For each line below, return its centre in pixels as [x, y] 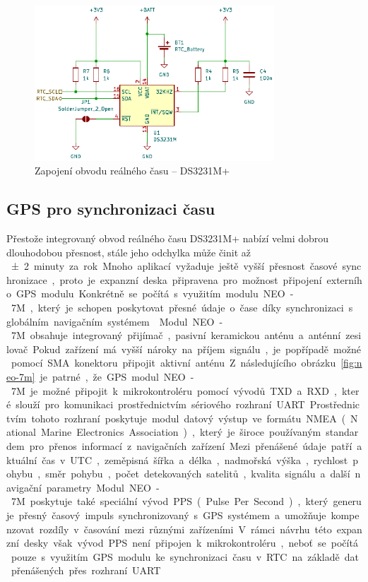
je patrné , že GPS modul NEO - [117, 377]
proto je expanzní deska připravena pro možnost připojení [191, 279]
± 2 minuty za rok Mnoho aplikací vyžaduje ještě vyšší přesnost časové [174, 266]
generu [347, 501]
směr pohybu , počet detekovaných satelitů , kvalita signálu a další [198, 474]
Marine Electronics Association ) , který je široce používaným [181, 432]
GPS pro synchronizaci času [111, 209]
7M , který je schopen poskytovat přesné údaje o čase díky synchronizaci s [182, 308]
